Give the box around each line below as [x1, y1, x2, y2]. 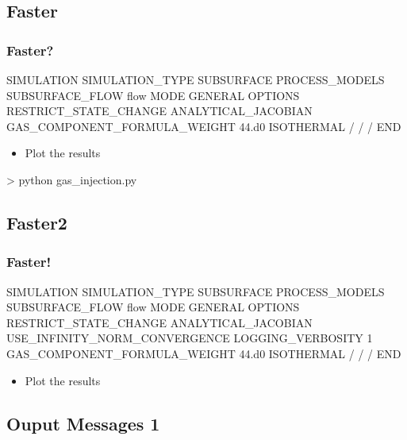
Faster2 [6, 210, 67, 234]
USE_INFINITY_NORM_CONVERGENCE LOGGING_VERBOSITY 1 [6, 330, 373, 346]
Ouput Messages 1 [6, 411, 160, 435]
